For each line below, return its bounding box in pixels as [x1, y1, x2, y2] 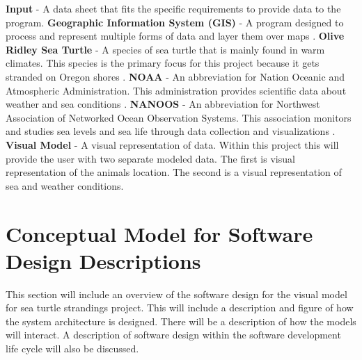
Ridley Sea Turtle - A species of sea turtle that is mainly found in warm [6, 42, 325, 56]
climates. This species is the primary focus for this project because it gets [6, 56, 320, 70]
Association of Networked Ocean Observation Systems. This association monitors [6, 110, 352, 124]
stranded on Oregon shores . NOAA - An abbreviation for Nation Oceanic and [6, 69, 345, 83]
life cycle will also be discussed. [6, 341, 139, 355]
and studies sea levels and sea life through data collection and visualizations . [6, 124, 336, 138]
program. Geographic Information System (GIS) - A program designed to [6, 15, 344, 29]
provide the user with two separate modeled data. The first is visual [6, 151, 295, 165]
